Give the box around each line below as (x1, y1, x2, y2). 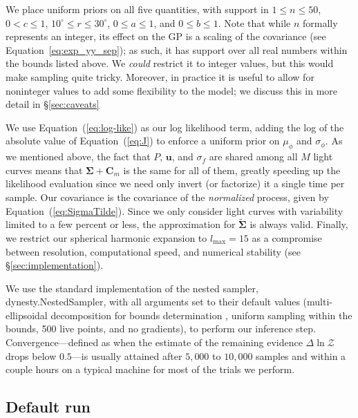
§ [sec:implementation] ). (6, 258, 104, 272)
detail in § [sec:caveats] (6, 97, 100, 111)
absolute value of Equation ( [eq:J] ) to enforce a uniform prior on (6, 133, 280, 148)
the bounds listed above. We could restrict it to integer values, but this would (6, 56, 334, 70)
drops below (6, 348, 57, 363)
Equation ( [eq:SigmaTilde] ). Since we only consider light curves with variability (6, 203, 343, 218)
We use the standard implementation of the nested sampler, (6, 281, 258, 295)
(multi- (303, 294, 333, 309)
